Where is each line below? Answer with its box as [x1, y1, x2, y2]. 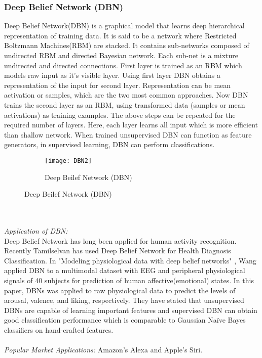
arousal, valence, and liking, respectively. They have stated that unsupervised [4, 295, 244, 305]
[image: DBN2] [45, 157, 92, 164]
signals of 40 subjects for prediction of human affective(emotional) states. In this [4, 275, 254, 285]
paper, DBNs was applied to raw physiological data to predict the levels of [4, 285, 236, 295]
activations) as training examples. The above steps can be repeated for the [4, 109, 236, 120]
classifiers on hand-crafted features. [4, 324, 114, 335]
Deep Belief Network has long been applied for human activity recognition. [4, 235, 237, 246]
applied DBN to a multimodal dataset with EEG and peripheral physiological [4, 265, 245, 276]
